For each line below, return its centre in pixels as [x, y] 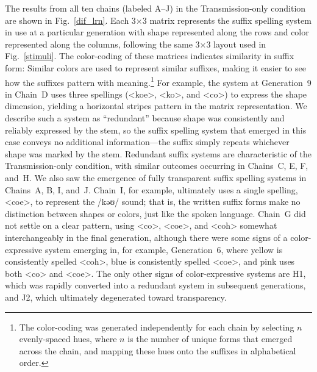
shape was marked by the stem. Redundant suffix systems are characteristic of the [158, 153]
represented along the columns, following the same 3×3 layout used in [136, 44]
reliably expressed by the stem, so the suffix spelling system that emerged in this [156, 130]
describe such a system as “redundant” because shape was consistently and [145, 118]
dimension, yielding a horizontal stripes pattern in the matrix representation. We [156, 106]
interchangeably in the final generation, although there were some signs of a [146, 237]
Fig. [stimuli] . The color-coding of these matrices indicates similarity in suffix [150, 56]
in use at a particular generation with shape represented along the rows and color [157, 32]
